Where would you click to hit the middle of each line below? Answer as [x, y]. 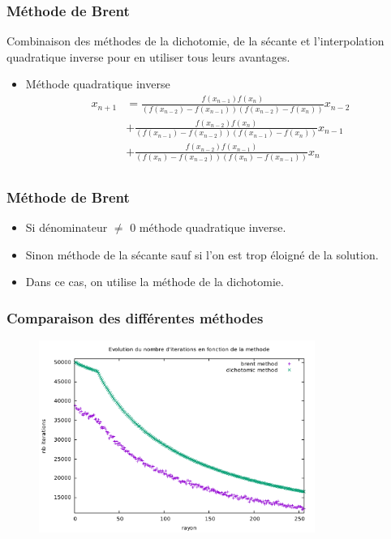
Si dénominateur [67, 227]
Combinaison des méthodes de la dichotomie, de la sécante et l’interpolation [195, 41]
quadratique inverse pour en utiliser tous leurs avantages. [148, 56]
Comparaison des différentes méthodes [135, 317]
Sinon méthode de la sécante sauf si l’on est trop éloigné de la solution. [202, 254]
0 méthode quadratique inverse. [208, 227]
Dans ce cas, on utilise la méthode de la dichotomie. [155, 282]
